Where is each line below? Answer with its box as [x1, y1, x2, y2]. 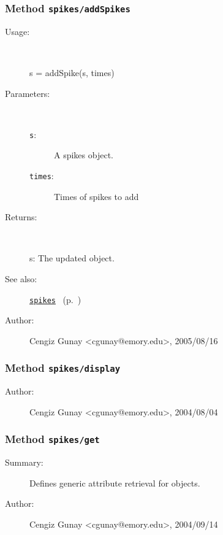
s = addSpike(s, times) [29, 66, 115, 79]
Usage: [5, 25, 30, 37]
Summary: [5, 456, 43, 469]
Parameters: [5, 87, 50, 99]
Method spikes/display [5, 360, 121, 375]
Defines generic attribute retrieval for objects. [29, 476, 200, 489]
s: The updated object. [29, 252, 115, 264]
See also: [5, 272, 37, 285]
